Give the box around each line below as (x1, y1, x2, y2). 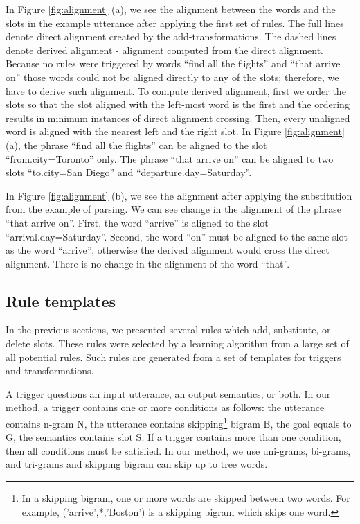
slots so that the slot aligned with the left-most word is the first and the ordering (6, 97, 350, 112)
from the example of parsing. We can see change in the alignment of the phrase (6, 202, 341, 216)
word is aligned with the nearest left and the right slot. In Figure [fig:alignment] (6, 124, 345, 139)
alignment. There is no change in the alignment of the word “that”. (6, 256, 290, 270)
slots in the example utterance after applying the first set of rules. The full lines (6, 15, 344, 30)
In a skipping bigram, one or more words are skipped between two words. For (21, 491, 350, 505)
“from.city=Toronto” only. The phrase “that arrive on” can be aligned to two (6, 151, 334, 166)
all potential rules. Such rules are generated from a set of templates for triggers (6, 349, 341, 364)
